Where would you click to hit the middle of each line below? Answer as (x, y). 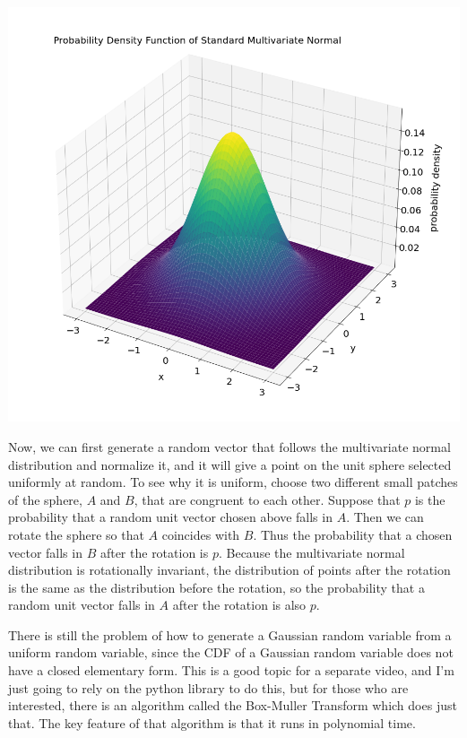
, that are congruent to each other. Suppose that (267, 499)
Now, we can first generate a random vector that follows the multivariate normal (229, 446)
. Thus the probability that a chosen (353, 534)
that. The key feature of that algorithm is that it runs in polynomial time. (212, 722)
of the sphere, (45, 499)
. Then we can (385, 517)
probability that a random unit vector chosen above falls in (170, 517)
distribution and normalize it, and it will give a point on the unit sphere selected (230, 464)
